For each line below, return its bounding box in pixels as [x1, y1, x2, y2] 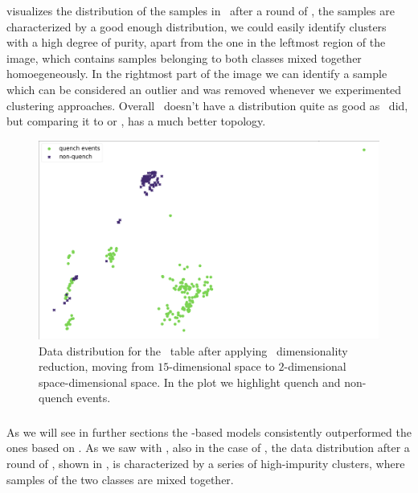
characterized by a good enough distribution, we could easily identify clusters [6, 18, 387, 35]
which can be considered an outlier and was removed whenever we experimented [6, 80, 402, 97]
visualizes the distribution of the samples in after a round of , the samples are [6, 2, 395, 18]
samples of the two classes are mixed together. [6, 470, 234, 487]
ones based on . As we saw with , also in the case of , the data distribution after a [6, 439, 410, 456]
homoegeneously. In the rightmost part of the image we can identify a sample [6, 65, 387, 82]
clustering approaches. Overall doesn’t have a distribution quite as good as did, [6, 97, 408, 113]
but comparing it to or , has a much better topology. [6, 113, 266, 129]
